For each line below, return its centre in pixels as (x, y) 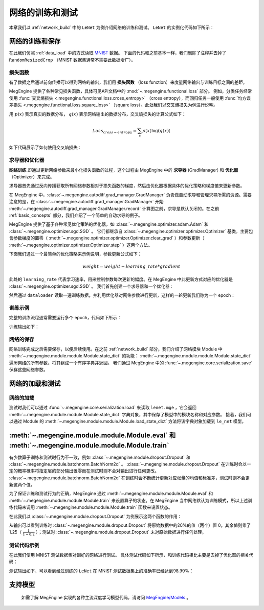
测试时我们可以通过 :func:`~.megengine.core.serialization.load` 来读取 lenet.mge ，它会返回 (103, 408)
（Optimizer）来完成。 (32, 177)
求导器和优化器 (27, 160)
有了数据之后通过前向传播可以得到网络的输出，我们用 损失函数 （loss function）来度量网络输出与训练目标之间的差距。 (128, 82)
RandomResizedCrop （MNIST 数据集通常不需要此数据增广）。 (72, 60)
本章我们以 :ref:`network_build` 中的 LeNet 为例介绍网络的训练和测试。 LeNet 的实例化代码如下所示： (112, 27)
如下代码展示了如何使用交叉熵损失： (45, 147)
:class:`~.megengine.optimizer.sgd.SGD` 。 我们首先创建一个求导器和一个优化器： (92, 286)
